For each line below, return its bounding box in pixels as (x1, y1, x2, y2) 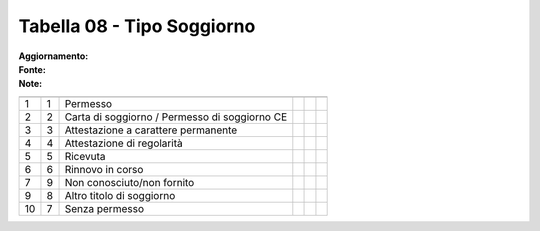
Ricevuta (64, 149, 106, 163)
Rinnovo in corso (64, 162, 144, 176)
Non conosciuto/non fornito (64, 175, 195, 189)
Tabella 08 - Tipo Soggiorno (18, 15, 256, 37)
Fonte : (18, 63, 47, 75)
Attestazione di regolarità (64, 136, 184, 150)
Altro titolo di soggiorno (64, 188, 176, 202)
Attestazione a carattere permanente (64, 123, 238, 137)
